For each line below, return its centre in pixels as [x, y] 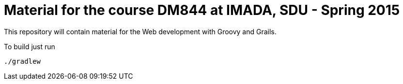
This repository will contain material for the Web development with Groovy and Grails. [140, 31]
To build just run [30, 46]
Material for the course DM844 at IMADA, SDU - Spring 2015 [202, 10]
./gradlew [22, 61]
